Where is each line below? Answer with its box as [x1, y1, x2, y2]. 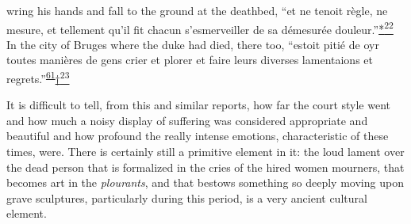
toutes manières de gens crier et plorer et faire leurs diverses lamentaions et [6, 51, 373, 68]
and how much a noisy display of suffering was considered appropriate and [6, 112, 368, 128]
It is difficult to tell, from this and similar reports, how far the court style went [6, 97, 390, 113]
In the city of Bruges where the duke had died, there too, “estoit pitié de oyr [6, 36, 379, 52]
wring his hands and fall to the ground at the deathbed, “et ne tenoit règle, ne [6, 2, 388, 18]
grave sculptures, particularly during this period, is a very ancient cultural [6, 189, 367, 206]
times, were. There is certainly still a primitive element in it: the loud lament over [6, 143, 405, 160]
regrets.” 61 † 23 [6, 68, 70, 86]
